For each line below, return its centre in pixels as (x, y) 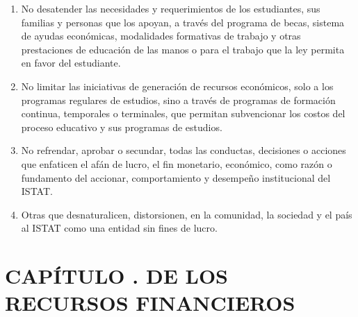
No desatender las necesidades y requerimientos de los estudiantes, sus (171, 8)
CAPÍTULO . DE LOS (116, 276)
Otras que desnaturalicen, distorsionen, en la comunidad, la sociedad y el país (187, 214)
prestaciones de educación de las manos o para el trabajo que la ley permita (183, 49)
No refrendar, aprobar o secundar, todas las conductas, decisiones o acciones (184, 150)
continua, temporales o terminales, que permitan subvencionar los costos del (183, 113)
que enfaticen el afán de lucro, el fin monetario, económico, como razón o (177, 163)
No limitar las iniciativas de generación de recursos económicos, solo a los (177, 86)
